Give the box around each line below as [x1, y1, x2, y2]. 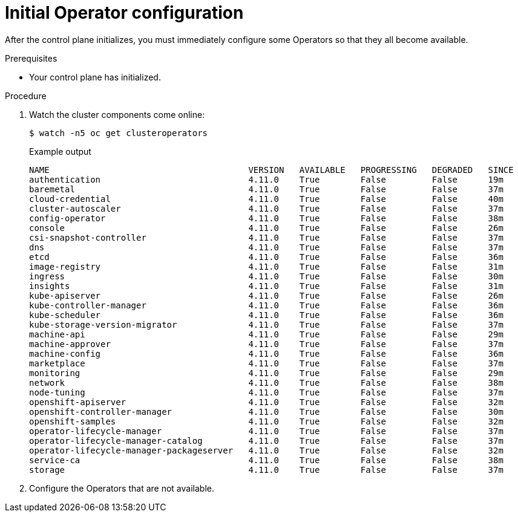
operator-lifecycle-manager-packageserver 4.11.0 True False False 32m [29, 445, 503, 455]
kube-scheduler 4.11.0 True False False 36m [29, 310, 503, 320]
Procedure [5, 90, 47, 101]
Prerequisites [5, 53, 57, 63]
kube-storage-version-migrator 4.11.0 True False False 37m [29, 319, 503, 330]
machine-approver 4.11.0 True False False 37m [29, 339, 503, 349]
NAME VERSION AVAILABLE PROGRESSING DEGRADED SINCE [29, 164, 514, 175]
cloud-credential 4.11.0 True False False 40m [29, 193, 503, 204]
